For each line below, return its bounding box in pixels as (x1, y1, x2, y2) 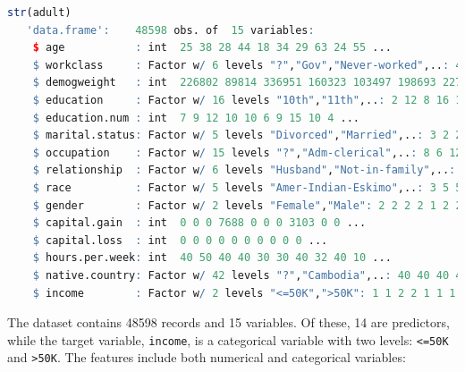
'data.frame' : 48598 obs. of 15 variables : (26, 23, 315, 37)
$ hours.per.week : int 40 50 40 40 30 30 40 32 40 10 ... (32, 251, 392, 265)
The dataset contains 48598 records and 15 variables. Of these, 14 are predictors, (7, 313, 450, 332)
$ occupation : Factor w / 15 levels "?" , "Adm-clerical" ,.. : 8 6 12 (32, 146, 462, 159)
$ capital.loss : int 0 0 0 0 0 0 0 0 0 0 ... (32, 233, 328, 247)
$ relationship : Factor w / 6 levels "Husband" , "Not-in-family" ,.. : (32, 164, 456, 177)
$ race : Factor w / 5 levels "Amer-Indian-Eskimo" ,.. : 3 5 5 (32, 181, 462, 194)
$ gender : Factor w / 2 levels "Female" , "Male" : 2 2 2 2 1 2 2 (32, 199, 462, 212)
